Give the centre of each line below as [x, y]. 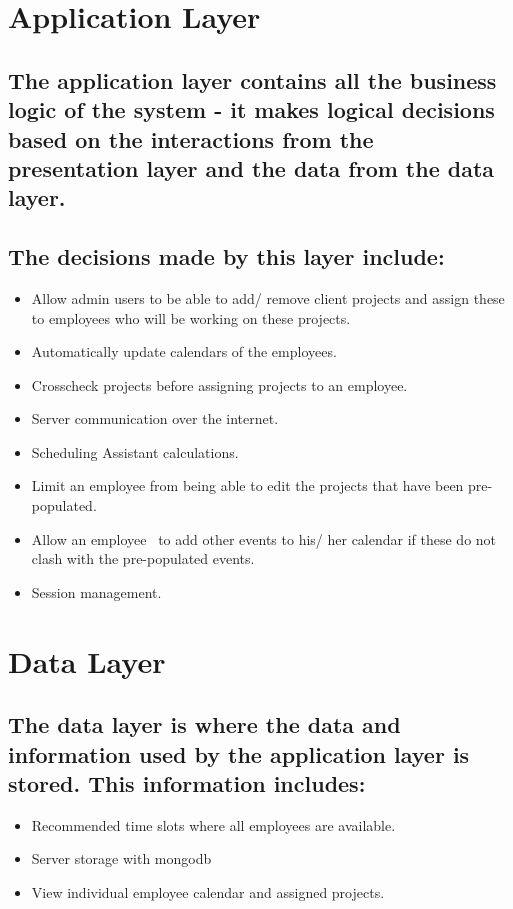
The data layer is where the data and [204, 724]
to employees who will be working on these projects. [191, 317]
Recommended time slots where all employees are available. [213, 824]
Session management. [96, 591]
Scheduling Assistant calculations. [135, 451]
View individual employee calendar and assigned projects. [208, 892]
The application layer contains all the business [252, 79]
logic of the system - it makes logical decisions [251, 109]
